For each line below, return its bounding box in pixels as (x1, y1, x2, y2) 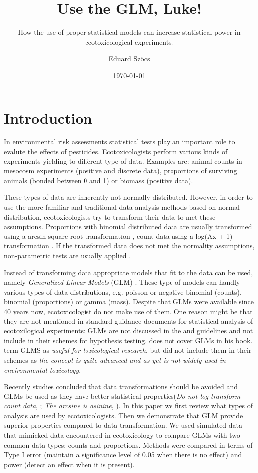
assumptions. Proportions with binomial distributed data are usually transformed (4, 221, 252, 232)
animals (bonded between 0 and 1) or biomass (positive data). (4, 175, 193, 185)
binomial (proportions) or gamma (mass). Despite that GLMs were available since (4, 296, 254, 307)
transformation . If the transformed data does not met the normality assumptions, (4, 240, 255, 251)
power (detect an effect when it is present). (4, 459, 135, 469)
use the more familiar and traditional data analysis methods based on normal (4, 202, 240, 212)
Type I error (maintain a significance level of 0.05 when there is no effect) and (4, 449, 242, 460)
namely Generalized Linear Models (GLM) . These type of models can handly (4, 277, 240, 287)
